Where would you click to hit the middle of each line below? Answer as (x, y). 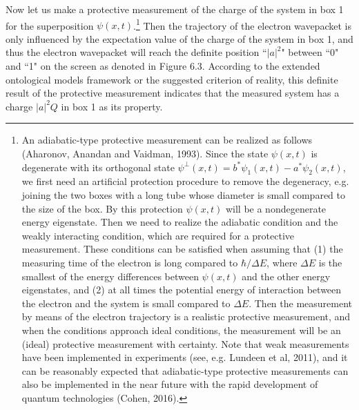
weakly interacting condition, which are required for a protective (158, 235)
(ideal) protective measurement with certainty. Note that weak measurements (185, 343)
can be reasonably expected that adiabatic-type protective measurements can (185, 370)
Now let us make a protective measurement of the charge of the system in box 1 (175, 9)
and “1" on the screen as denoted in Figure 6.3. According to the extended (163, 66)
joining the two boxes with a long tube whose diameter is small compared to (183, 194)
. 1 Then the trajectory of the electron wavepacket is (242, 24)
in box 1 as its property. (112, 106)
